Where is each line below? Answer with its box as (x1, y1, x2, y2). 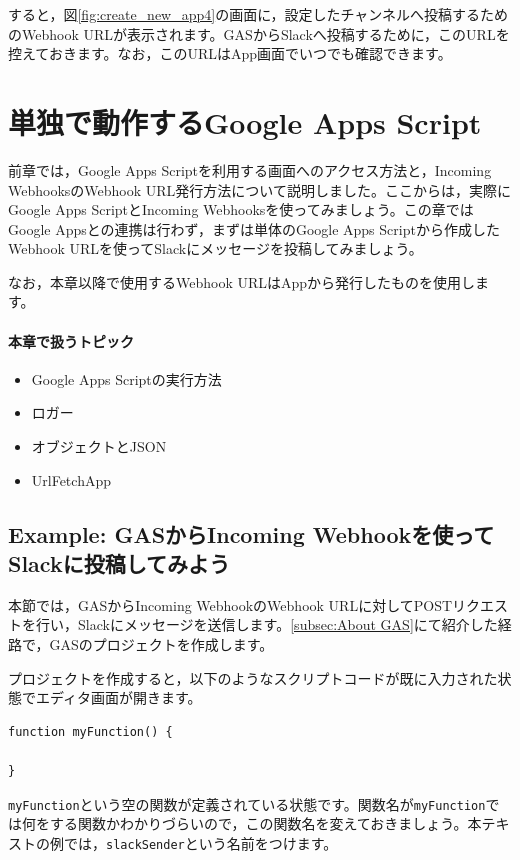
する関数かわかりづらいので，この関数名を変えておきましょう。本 (49, 813, 482, 834)
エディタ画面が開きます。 (35, 687, 202, 708)
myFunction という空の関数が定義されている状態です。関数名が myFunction (8, 793, 486, 814)
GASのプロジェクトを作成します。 (49, 634, 274, 655)
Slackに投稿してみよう (8, 548, 231, 579)
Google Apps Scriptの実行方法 (31, 368, 222, 389)
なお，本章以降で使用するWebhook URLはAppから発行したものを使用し (8, 271, 476, 292)
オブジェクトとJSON (31, 436, 167, 457)
